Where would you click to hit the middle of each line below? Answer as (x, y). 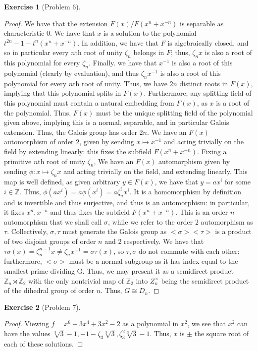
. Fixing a (212, 151)
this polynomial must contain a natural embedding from (89, 102)
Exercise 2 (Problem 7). (42, 307)
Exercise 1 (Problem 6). (42, 6)
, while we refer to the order (151, 221)
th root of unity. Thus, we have (120, 83)
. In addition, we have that (118, 42)
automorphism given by (194, 161)
